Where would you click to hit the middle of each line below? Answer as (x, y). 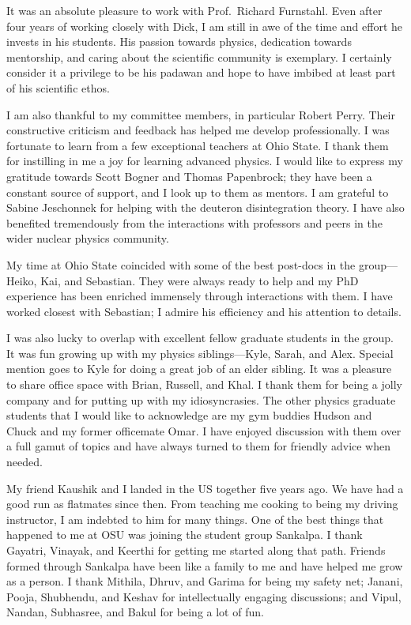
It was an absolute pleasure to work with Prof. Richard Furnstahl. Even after (194, 10)
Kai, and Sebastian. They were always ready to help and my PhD (200, 280)
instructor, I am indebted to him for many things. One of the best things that (195, 519)
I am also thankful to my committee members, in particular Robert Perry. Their (201, 114)
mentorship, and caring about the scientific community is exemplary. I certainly (199, 56)
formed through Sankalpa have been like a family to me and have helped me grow (205, 565)
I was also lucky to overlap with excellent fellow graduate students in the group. (200, 338)
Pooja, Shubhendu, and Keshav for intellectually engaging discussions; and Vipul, (204, 596)
